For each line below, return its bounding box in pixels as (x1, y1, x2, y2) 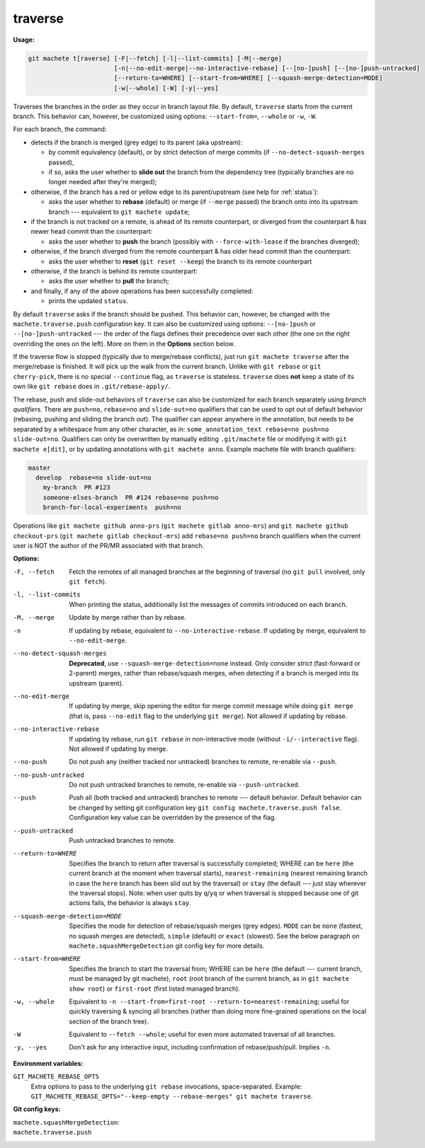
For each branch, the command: (13, 125, 107, 134)
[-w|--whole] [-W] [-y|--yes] (113, 84, 219, 92)
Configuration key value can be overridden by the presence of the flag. (69, 813, 276, 822)
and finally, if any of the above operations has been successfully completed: (30, 287, 254, 295)
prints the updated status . (48, 297, 129, 305)
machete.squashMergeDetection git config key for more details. (69, 941, 265, 950)
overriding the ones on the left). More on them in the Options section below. (13, 339, 235, 348)
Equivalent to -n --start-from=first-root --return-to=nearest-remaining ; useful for (69, 997, 350, 1006)
